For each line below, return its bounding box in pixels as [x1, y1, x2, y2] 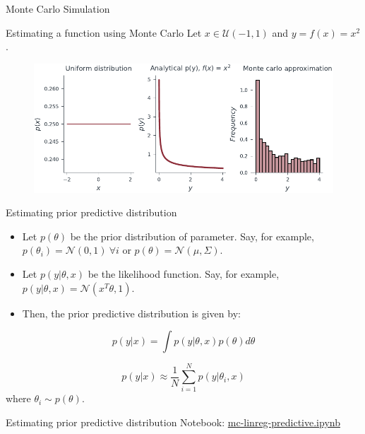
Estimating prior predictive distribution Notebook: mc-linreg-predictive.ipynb [6, 414, 340, 429]
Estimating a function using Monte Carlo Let [6, 25, 202, 40]
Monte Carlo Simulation [6, 1, 110, 16]
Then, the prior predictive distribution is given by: [22, 305, 241, 320]
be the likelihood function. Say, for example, [88, 266, 280, 281]
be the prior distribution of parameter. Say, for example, [70, 228, 314, 243]
